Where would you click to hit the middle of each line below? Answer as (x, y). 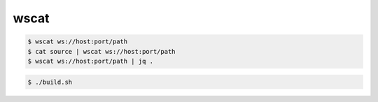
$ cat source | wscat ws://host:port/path (101, 51)
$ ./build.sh (50, 82)
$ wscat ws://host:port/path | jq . (91, 61)
